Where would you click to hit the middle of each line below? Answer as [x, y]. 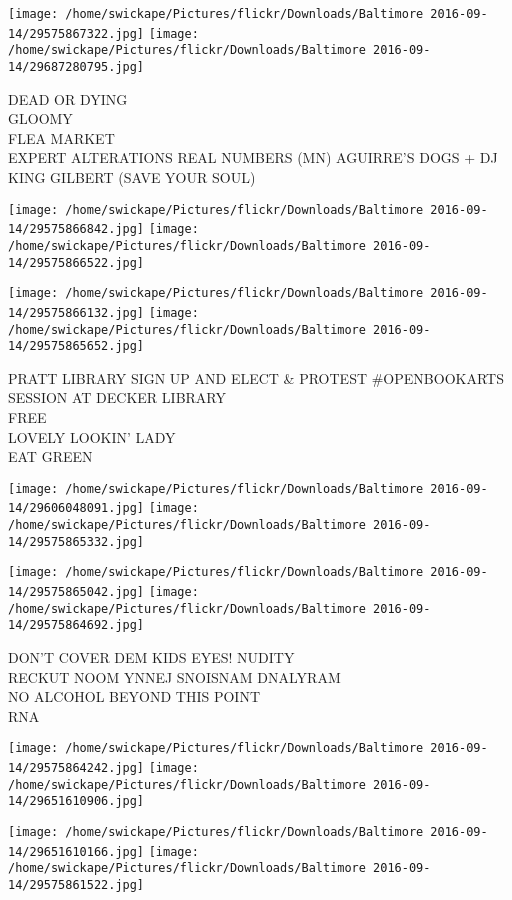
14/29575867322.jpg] [76, 33]
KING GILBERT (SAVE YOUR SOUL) [132, 177]
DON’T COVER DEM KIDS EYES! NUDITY [151, 657]
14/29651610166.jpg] [76, 851]
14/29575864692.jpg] [76, 625]
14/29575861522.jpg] [76, 885]
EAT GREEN [50, 456]
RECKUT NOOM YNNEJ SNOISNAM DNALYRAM [174, 676]
